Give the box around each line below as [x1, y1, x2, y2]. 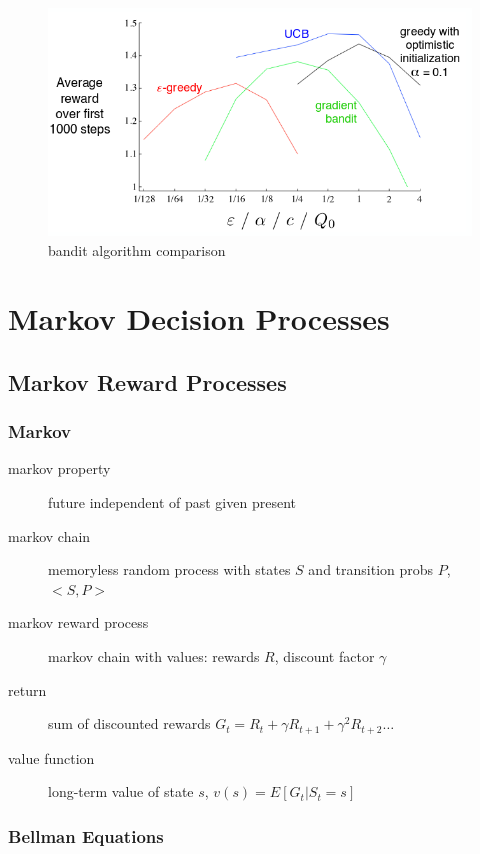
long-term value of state [48, 781, 194, 802]
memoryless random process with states [48, 559, 291, 580]
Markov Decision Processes [8, 298, 390, 339]
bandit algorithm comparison [48, 239, 226, 260]
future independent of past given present [48, 492, 296, 513]
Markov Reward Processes [8, 366, 287, 397]
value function [8, 747, 95, 768]
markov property [8, 458, 111, 479]
